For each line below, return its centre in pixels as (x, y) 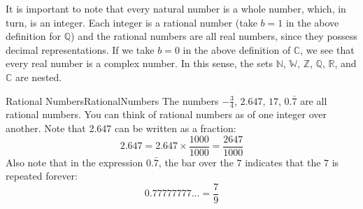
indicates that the (283, 162)
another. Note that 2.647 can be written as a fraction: (121, 128)
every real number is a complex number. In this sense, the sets (140, 63)
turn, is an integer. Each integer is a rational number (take (131, 22)
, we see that (327, 49)
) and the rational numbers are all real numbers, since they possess (214, 36)
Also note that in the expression (74, 162)
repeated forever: (42, 176)
